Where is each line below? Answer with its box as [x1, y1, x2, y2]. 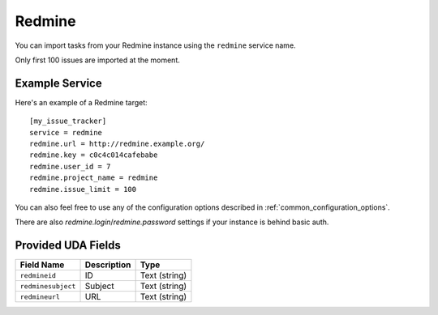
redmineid [19, 271, 57, 279]
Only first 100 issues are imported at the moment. [15, 55, 180, 65]
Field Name [19, 259, 65, 270]
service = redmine [29, 128, 103, 137]
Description [84, 259, 131, 270]
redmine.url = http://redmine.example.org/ [29, 139, 205, 149]
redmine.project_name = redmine [29, 173, 158, 182]
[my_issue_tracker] [29, 117, 107, 126]
